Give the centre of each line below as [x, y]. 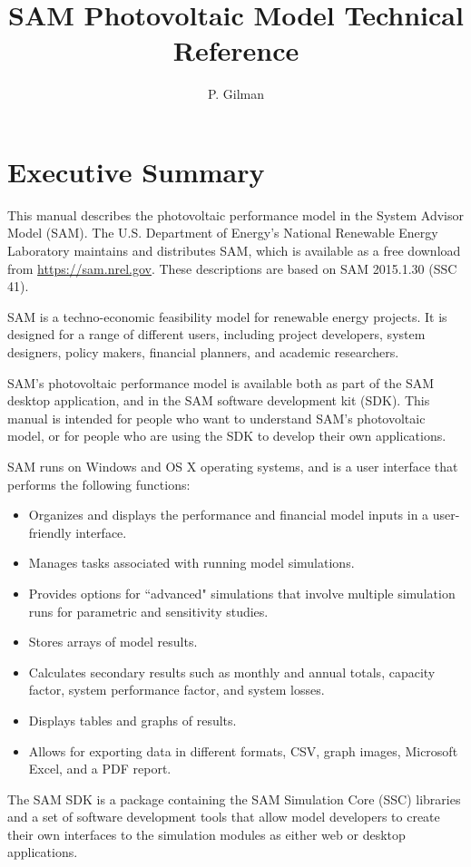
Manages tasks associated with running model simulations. [191, 563]
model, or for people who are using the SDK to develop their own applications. [227, 436]
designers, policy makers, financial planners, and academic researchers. [203, 352]
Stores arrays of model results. [113, 642]
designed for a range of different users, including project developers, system [216, 334]
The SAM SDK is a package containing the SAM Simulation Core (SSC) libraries [234, 799]
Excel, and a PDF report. [100, 769]
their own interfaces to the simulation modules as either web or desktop [206, 834]
